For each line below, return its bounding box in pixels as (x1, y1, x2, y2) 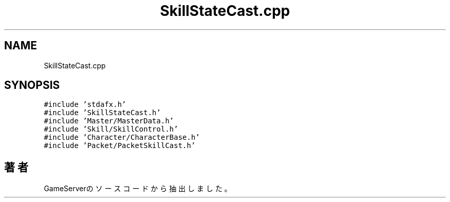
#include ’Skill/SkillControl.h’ (44, 125, 178, 134)
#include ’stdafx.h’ (44, 100, 126, 109)
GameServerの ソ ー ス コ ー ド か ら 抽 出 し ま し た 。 (44, 184, 232, 193)
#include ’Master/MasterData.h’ (44, 117, 174, 125)
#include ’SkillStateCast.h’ (44, 108, 161, 117)
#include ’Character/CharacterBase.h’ (44, 133, 200, 142)
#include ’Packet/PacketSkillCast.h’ (44, 141, 196, 150)
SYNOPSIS (4, 79, 60, 92)
